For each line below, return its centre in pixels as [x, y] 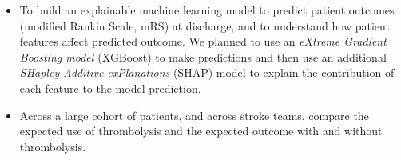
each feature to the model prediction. [110, 88]
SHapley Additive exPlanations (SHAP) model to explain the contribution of [207, 72]
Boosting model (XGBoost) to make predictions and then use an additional [203, 56]
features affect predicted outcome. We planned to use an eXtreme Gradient [203, 41]
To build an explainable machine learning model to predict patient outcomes [207, 10]
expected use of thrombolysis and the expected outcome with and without [201, 131]
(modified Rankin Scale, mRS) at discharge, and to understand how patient [204, 25]
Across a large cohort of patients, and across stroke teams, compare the [194, 115]
